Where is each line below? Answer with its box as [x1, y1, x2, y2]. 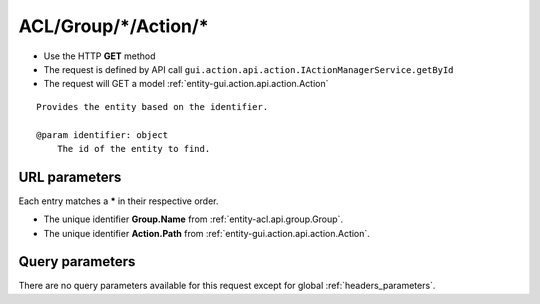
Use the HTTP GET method [43, 50, 156, 62]
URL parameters [18, 168, 122, 185]
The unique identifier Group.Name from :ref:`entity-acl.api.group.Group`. [43, 213, 344, 225]
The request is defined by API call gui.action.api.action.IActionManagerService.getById [43, 63, 454, 75]
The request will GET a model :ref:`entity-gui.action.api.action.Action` [43, 78, 329, 90]
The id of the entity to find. [56, 143, 211, 154]
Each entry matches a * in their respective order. [18, 195, 219, 207]
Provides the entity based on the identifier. [36, 101, 269, 112]
